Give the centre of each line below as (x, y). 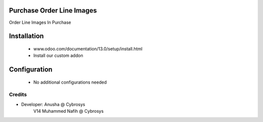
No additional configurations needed (70, 82)
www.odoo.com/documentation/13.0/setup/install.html (88, 49)
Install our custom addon (58, 55)
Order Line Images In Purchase (40, 22)
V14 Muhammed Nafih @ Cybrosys (69, 111)
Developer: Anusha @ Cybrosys (53, 104)
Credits (18, 95)
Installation (26, 36)
